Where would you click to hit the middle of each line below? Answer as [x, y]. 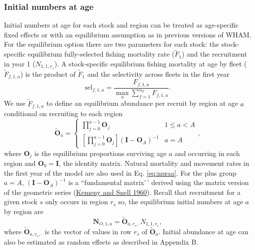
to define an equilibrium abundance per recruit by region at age [142, 103]
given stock [21, 202]
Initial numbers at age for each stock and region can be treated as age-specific [121, 25]
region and [20, 163]
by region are [24, 211]
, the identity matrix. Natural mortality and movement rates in [154, 163]
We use [15, 103]
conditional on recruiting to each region [63, 113]
